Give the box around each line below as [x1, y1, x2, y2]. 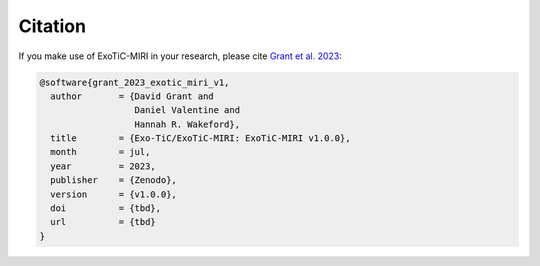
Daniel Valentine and [134, 105, 240, 116]
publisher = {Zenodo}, [50, 175, 177, 186]
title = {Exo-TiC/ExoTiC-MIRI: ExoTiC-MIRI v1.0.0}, [50, 133, 351, 144]
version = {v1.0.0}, [50, 188, 177, 200]
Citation [18, 15, 87, 37]
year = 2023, [50, 160, 157, 172]
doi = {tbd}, [50, 203, 162, 214]
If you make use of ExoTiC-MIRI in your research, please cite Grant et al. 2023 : [18, 50, 342, 62]
